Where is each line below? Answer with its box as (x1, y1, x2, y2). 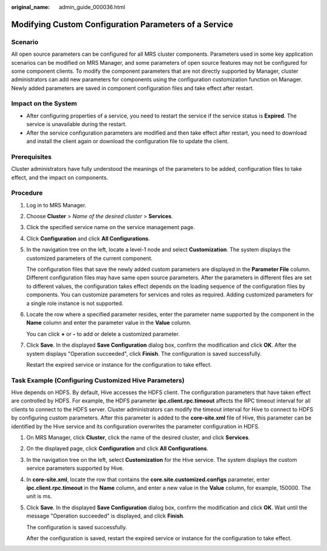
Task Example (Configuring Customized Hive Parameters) (11, 376, 185, 384)
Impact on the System (11, 99, 78, 108)
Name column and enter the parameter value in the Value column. (26, 319, 192, 327)
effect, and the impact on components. (11, 173, 108, 181)
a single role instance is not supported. (26, 299, 124, 307)
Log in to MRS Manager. (26, 201, 87, 209)
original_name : (11, 4, 50, 10)
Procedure (11, 189, 43, 197)
